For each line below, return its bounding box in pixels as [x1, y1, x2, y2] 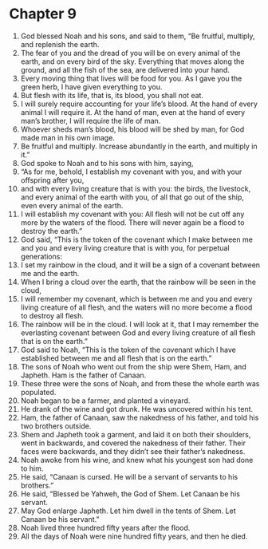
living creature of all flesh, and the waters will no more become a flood [20, 302, 253, 312]
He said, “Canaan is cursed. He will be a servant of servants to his [20, 472, 238, 481]
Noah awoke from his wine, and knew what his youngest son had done [20, 455, 254, 464]
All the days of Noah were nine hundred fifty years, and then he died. [20, 531, 248, 541]
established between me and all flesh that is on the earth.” [20, 353, 212, 363]
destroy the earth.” [20, 226, 83, 235]
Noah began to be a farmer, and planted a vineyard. [20, 396, 191, 405]
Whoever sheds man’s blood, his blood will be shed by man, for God [20, 124, 245, 134]
